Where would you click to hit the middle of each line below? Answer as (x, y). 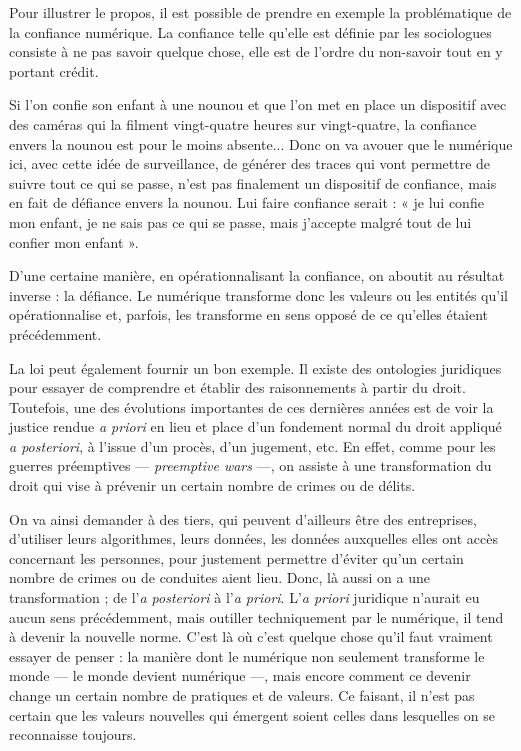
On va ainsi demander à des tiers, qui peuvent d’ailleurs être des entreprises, (243, 518)
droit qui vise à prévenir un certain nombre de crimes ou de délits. (212, 485)
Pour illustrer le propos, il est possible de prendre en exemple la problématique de (260, 12)
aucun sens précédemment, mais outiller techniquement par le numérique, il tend (256, 616)
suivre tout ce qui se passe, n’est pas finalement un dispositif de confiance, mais (253, 182)
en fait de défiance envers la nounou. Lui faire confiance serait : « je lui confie (246, 202)
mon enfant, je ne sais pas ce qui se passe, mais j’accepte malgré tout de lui (240, 221)
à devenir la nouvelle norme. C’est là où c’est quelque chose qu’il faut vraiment (251, 636)
